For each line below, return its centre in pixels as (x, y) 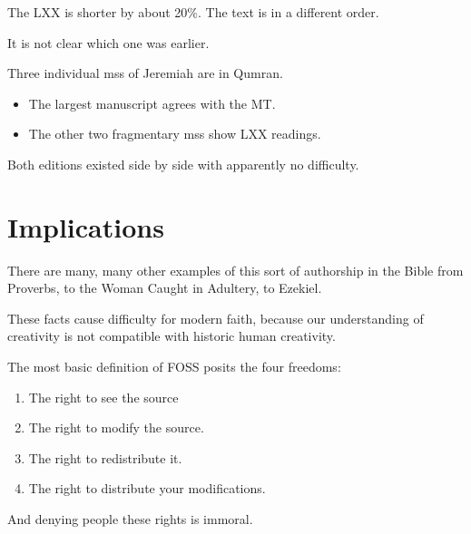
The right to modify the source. (116, 427)
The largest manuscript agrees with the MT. (152, 103)
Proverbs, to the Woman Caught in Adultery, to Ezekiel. (165, 288)
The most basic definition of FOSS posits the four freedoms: (174, 367)
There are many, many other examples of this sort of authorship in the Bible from (235, 270)
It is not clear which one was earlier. (108, 42)
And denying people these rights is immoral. (130, 519)
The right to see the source (103, 397)
